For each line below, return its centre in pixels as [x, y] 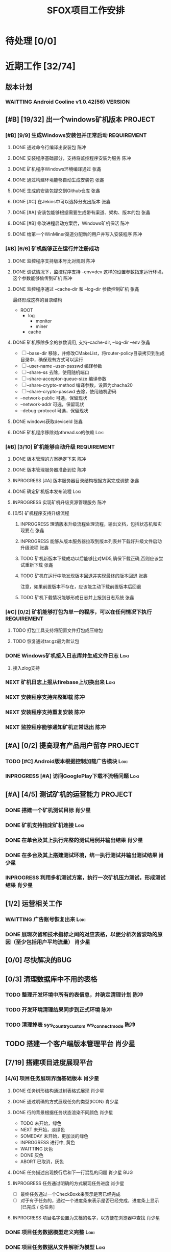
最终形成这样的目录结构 [37, 300]
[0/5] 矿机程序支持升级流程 [41, 513]
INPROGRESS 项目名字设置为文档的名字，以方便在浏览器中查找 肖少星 [86, 1218]
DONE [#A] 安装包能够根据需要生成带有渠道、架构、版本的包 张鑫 [81, 212]
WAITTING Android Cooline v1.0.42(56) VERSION [68, 102]
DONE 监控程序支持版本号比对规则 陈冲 [54, 261]
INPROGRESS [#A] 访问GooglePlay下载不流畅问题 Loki [72, 776]
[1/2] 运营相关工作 [34, 903]
